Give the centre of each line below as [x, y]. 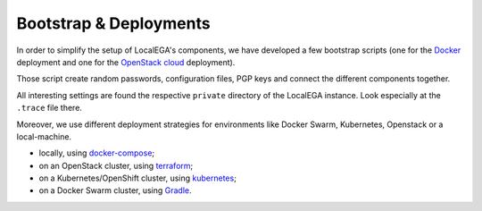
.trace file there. [49, 108]
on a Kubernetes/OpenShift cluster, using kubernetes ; [137, 178]
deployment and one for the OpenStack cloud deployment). [126, 62]
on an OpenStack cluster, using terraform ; [116, 165]
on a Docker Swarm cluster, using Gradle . [115, 190]
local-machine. [44, 136]
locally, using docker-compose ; [97, 153]
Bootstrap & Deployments [113, 23]
